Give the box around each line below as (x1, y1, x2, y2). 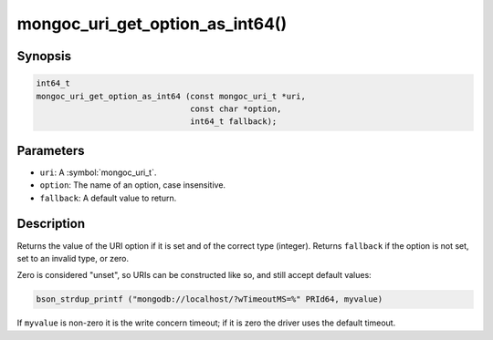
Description (16, 216, 86, 232)
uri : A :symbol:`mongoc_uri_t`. (39, 167, 157, 178)
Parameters (16, 142, 85, 159)
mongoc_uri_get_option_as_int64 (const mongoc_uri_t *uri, (36, 91, 306, 101)
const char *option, (190, 103, 282, 114)
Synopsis (16, 48, 72, 64)
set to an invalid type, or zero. (16, 252, 130, 263)
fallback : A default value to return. (39, 192, 177, 203)
